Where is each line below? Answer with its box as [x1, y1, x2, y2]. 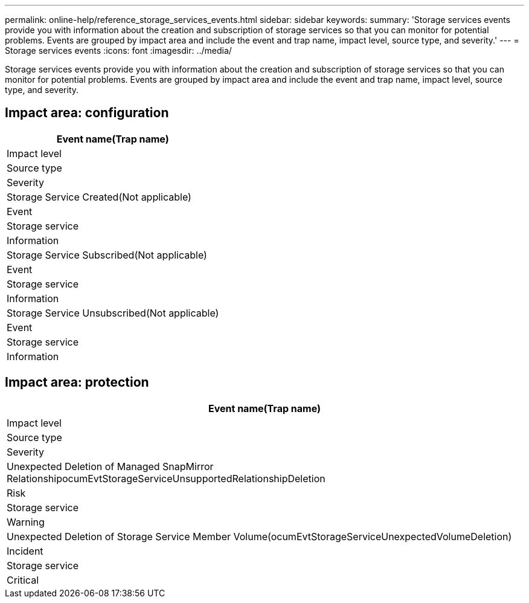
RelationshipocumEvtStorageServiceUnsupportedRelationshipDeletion [7, 472, 325, 485]
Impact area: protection [5, 375, 149, 390]
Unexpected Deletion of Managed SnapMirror [7, 460, 214, 472]
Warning [7, 515, 45, 528]
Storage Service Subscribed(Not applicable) [7, 248, 207, 261]
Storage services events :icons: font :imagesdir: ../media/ [5, 45, 232, 56]
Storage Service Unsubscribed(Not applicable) [7, 306, 219, 319]
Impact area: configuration [5, 105, 169, 121]
